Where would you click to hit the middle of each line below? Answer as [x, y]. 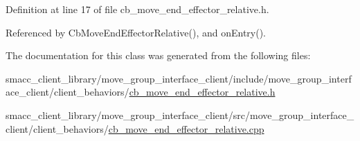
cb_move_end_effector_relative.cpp [186, 128]
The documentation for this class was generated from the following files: [158, 55]
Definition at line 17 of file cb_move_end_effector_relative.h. [137, 9]
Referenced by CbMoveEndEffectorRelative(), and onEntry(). [136, 32]
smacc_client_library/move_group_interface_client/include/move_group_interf [179, 78]
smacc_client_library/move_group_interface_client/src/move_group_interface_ [180, 115]
